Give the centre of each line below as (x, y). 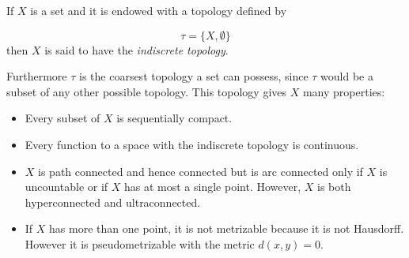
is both (334, 187)
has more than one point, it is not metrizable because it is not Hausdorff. (227, 228)
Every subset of (62, 118)
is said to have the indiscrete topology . (136, 49)
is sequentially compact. (174, 118)
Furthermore (37, 76)
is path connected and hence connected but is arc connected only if (201, 171)
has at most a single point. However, (213, 187)
